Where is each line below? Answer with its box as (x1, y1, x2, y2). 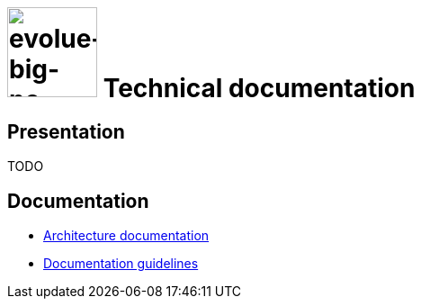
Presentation (7, 120, 125, 143)
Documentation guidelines (43, 256, 199, 272)
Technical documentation (103, 73, 416, 103)
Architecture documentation (43, 228, 210, 244)
